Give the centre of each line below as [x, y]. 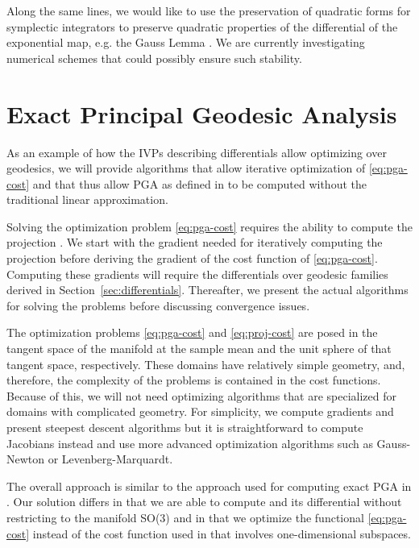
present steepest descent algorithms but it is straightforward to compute [185, 427]
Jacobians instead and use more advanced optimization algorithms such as [190, 443]
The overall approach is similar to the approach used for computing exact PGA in [209, 486]
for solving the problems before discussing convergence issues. [158, 305]
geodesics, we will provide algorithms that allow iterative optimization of [186, 168]
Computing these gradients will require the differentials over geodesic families [197, 274]
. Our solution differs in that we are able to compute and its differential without [204, 502]
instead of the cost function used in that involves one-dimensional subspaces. [222, 533]
